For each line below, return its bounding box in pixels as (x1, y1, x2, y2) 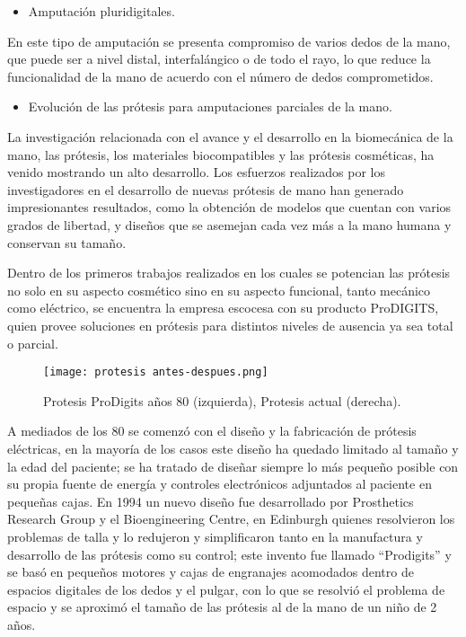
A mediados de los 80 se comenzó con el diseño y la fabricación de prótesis (7, 421, 417, 440)
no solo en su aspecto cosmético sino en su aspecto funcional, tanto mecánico (7, 280, 431, 299)
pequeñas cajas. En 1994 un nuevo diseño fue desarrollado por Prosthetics (7, 491, 414, 510)
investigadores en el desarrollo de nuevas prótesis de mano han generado (7, 180, 404, 199)
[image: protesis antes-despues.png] (43, 366, 268, 379)
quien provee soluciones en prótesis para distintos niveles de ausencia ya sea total (7, 315, 453, 334)
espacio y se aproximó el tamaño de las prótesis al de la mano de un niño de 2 (7, 597, 437, 616)
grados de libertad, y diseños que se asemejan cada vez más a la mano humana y (7, 215, 452, 234)
